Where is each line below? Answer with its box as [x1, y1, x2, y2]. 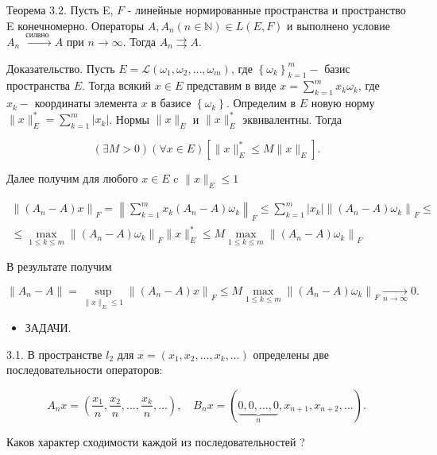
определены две [253, 345, 329, 362]
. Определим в [226, 94, 296, 111]
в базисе [151, 94, 191, 111]
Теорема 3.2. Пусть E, [6, 2, 114, 17]
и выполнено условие [287, 17, 390, 33]
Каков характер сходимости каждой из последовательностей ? [6, 433, 305, 449]
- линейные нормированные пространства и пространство [127, 2, 406, 17]
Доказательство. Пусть [6, 60, 115, 76]
